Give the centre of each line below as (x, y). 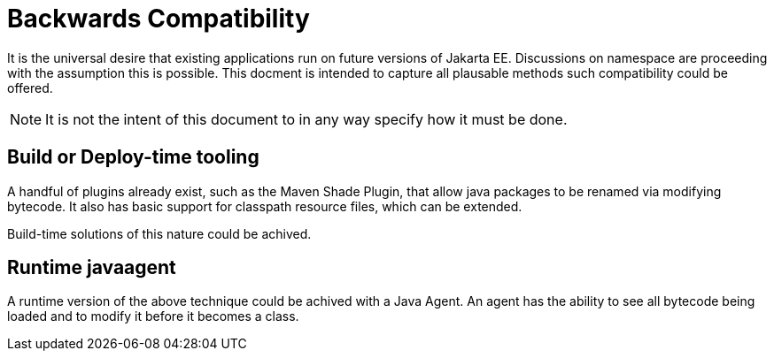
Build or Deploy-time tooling (133, 157)
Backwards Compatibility (159, 19)
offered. (30, 88)
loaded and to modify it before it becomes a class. (153, 316)
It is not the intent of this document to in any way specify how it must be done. (306, 119)
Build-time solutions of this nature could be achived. (159, 233)
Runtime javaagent (92, 268)
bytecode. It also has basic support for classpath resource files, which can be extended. (265, 206)
